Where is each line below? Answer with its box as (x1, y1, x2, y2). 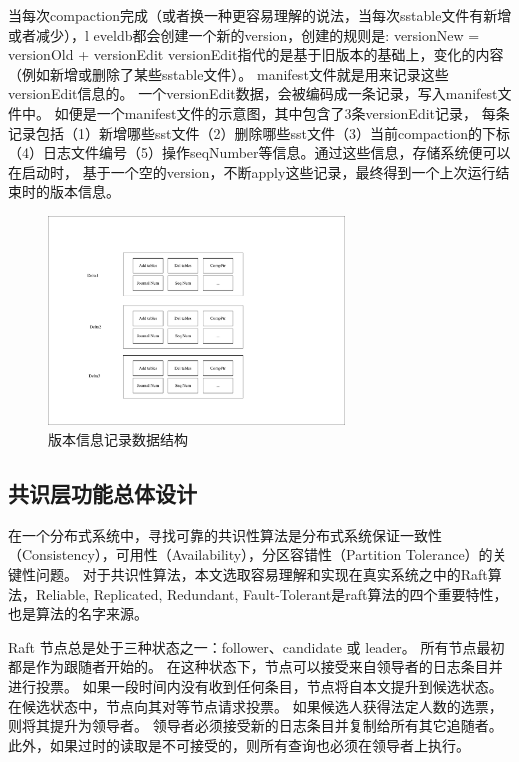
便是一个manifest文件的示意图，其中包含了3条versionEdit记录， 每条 (68, 102, 510, 123)
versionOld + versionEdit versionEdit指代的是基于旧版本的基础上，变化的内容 (8, 44, 504, 65)
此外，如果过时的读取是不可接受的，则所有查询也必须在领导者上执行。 (8, 734, 470, 755)
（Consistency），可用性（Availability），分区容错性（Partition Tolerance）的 (8, 544, 493, 565)
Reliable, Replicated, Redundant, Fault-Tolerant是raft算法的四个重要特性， (35, 583, 508, 604)
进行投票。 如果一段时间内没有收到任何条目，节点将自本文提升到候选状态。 (8, 676, 503, 697)
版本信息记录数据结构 (48, 429, 188, 450)
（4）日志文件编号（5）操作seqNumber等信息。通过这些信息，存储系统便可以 (8, 142, 511, 163)
